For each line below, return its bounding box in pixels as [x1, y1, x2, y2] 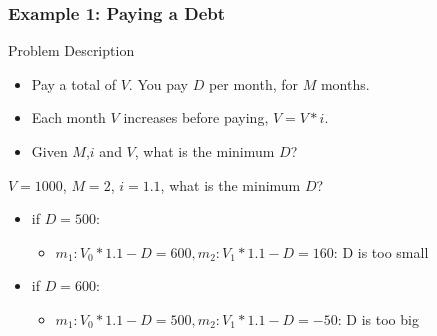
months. [320, 73, 370, 94]
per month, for [208, 73, 299, 94]
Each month [31, 107, 106, 128]
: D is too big [337, 308, 419, 329]
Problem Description [8, 40, 135, 61]
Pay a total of [31, 73, 116, 94]
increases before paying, [123, 107, 269, 128]
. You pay [128, 73, 188, 94]
